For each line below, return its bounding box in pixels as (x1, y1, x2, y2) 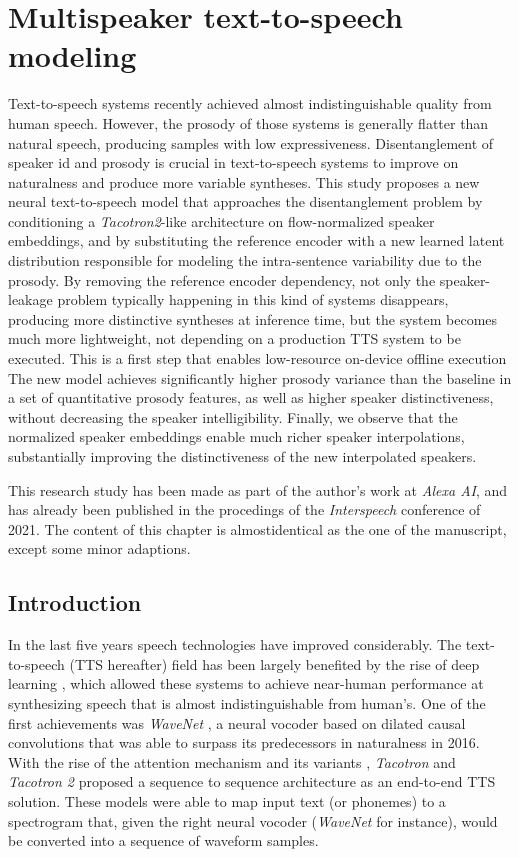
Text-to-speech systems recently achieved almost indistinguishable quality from (8, 93, 492, 114)
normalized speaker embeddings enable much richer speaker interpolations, (8, 426, 465, 447)
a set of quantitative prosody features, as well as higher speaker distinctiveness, (8, 387, 494, 408)
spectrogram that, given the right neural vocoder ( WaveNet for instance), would (8, 810, 498, 831)
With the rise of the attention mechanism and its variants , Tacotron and (8, 751, 456, 772)
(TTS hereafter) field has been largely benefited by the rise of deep (69, 653, 480, 674)
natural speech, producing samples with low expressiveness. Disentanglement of (8, 132, 494, 153)
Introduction (8, 587, 142, 618)
